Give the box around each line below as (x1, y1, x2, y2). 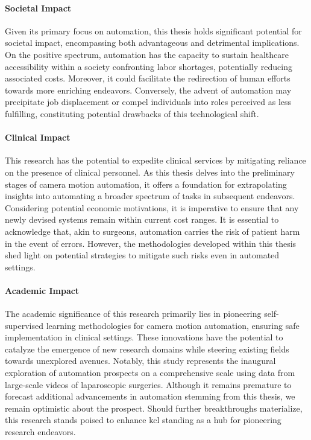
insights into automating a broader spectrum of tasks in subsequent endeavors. (5, 190, 295, 202)
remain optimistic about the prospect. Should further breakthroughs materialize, (5, 401, 303, 414)
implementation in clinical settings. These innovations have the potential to (5, 331, 283, 343)
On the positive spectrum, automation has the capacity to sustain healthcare (5, 48, 289, 60)
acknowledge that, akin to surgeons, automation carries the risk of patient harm (5, 225, 300, 237)
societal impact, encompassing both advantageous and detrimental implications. (5, 36, 300, 49)
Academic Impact (5, 284, 80, 296)
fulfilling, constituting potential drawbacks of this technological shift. (5, 107, 259, 120)
